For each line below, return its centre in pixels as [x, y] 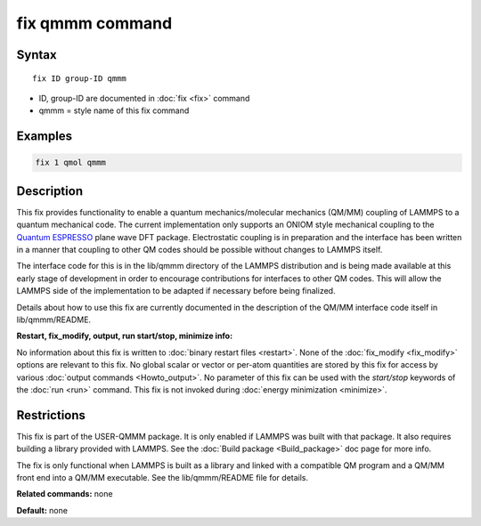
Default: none [42, 510]
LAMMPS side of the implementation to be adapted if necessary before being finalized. [176, 291]
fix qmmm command [94, 23]
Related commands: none [65, 494]
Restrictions [51, 415]
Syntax [37, 55]
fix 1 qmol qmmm [71, 163]
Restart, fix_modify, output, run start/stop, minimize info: [125, 336]
